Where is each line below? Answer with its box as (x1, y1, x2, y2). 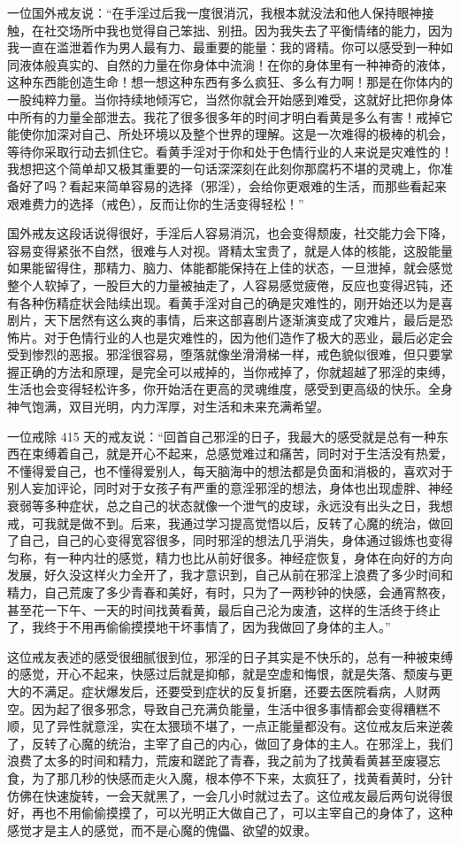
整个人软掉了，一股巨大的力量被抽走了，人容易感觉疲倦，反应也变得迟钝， (7, 275, 441, 294)
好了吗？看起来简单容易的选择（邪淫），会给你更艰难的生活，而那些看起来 (19, 176, 447, 195)
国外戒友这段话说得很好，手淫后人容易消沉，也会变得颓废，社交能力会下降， (7, 224, 453, 242)
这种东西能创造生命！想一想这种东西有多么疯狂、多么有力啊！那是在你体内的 (7, 73, 453, 91)
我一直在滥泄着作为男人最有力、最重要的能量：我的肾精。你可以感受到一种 (7, 38, 441, 57)
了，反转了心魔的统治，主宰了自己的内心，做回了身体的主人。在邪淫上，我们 (7, 734, 453, 752)
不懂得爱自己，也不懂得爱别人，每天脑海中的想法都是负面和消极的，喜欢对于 (7, 461, 453, 480)
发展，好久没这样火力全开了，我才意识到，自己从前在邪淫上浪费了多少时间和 (7, 565, 453, 584)
